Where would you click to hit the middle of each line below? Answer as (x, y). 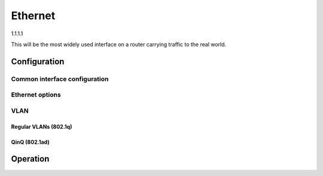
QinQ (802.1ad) (31, 142)
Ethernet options (36, 95)
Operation (30, 159)
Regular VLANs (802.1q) (42, 126)
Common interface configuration (60, 79)
